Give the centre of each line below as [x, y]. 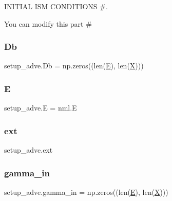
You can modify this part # [48, 23]
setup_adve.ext [28, 150]
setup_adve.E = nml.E [41, 108]
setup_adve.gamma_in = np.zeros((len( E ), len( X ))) [86, 191]
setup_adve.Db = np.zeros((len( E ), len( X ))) [74, 66]
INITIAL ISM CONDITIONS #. [56, 6]
